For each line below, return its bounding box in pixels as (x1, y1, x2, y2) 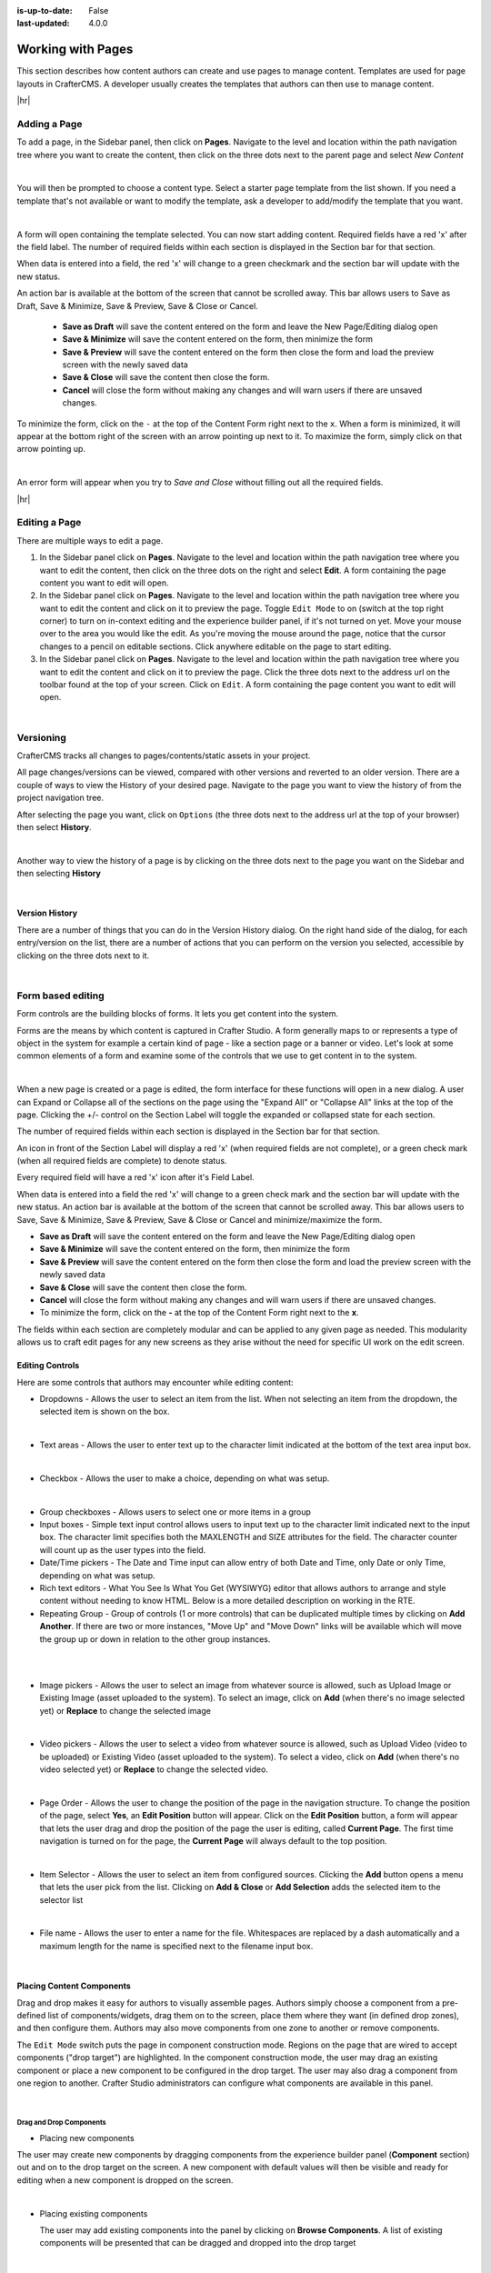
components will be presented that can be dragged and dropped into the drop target (39, 2238, 356, 2248)
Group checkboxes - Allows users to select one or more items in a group (39, 1506, 311, 1517)
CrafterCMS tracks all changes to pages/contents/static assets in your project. (16, 750, 311, 761)
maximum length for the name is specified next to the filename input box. (39, 1940, 314, 1951)
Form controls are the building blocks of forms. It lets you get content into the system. (16, 1008, 338, 1019)
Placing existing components (39, 2208, 148, 2218)
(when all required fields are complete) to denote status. (16, 1156, 227, 1167)
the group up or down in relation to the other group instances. (39, 1633, 271, 1645)
